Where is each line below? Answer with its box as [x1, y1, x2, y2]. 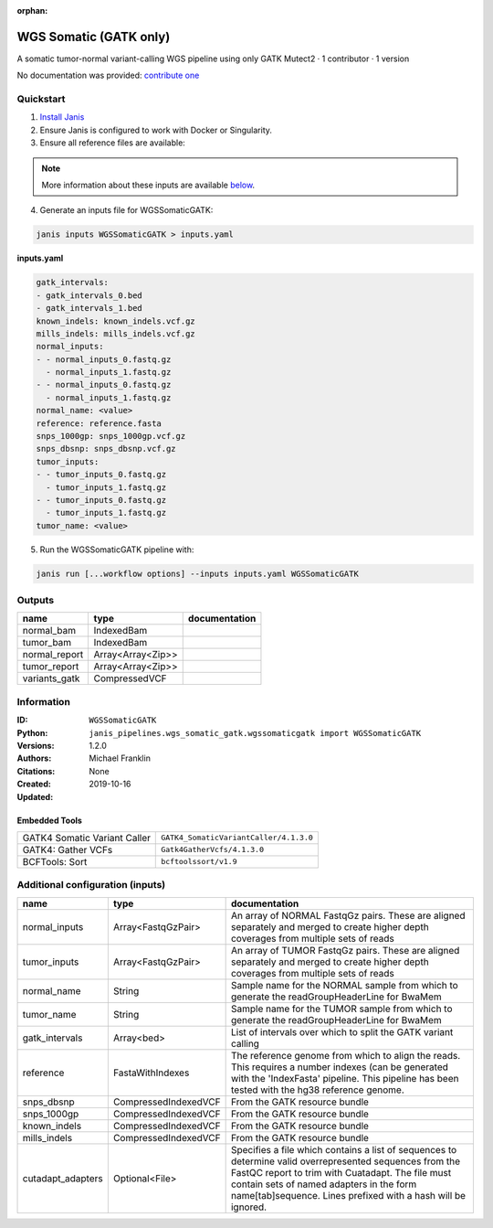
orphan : [16, 5, 48, 16]
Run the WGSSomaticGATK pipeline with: [39, 544, 194, 555]
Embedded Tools [16, 815, 82, 826]
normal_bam [22, 625, 77, 637]
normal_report [22, 648, 84, 661]
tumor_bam [22, 636, 72, 649]
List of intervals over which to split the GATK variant [230, 1025, 454, 1038]
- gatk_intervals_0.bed [36, 290, 143, 301]
